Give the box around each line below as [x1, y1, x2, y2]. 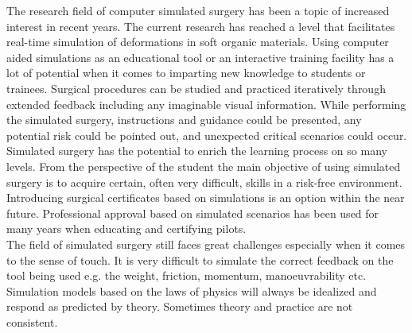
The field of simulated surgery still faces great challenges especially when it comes [6, 235, 406, 252]
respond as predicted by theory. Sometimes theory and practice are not [6, 298, 353, 315]
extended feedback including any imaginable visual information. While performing [6, 95, 406, 112]
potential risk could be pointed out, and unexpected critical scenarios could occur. [6, 126, 407, 143]
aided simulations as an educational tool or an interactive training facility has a [6, 48, 395, 65]
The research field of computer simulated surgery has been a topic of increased [6, 2, 390, 18]
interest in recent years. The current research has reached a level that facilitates [6, 17, 395, 34]
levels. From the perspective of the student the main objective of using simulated [6, 157, 401, 174]
